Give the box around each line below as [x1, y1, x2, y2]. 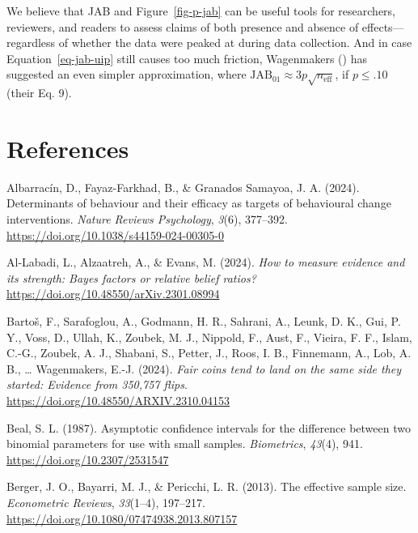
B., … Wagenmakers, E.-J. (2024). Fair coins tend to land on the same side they [6, 360, 402, 377]
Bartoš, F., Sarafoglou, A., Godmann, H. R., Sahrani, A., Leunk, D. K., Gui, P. [6, 313, 401, 330]
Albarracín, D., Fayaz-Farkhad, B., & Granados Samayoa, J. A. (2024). [6, 178, 360, 195]
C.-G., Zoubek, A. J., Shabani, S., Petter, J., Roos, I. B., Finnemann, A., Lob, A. [6, 344, 412, 361]
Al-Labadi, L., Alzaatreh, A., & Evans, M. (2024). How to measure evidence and [6, 254, 405, 271]
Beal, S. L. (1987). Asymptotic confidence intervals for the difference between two [6, 419, 411, 436]
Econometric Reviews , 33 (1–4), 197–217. [6, 493, 205, 510]
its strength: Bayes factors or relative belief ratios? [6, 269, 256, 286]
